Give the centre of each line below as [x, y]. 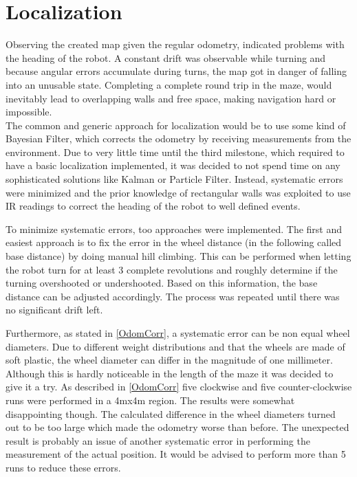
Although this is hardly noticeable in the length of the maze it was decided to [170, 373]
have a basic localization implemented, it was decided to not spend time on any [173, 165]
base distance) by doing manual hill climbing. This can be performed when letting [178, 256]
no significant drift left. [54, 310]
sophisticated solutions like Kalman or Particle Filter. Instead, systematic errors [174, 179]
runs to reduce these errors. [63, 467]
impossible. [29, 112]
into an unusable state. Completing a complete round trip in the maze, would [169, 84]
